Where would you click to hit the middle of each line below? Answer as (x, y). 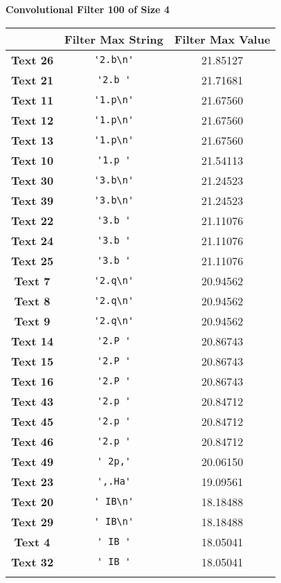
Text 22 (33, 220)
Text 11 (33, 100)
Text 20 (33, 501)
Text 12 (33, 120)
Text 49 (33, 461)
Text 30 (33, 180)
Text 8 (32, 301)
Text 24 (33, 240)
